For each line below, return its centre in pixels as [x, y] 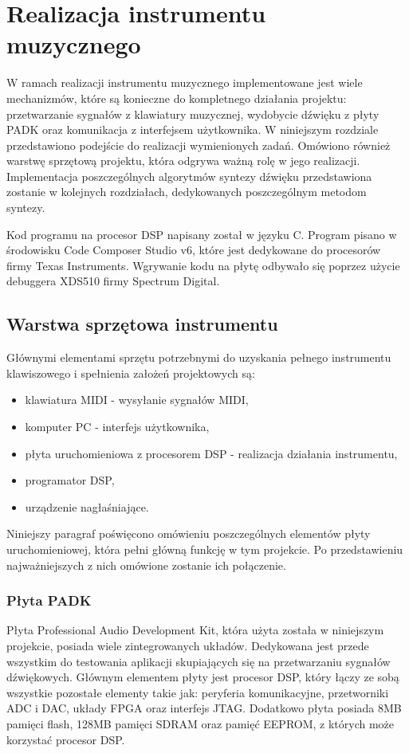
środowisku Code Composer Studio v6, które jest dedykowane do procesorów [194, 250]
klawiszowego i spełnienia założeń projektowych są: [131, 373]
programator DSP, [70, 480]
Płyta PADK [49, 600]
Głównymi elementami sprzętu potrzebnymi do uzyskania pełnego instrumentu [199, 357]
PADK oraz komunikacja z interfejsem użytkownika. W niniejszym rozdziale [193, 129]
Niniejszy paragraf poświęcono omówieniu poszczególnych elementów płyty [189, 533]
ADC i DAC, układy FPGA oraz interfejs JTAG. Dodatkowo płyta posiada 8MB [204, 708]
